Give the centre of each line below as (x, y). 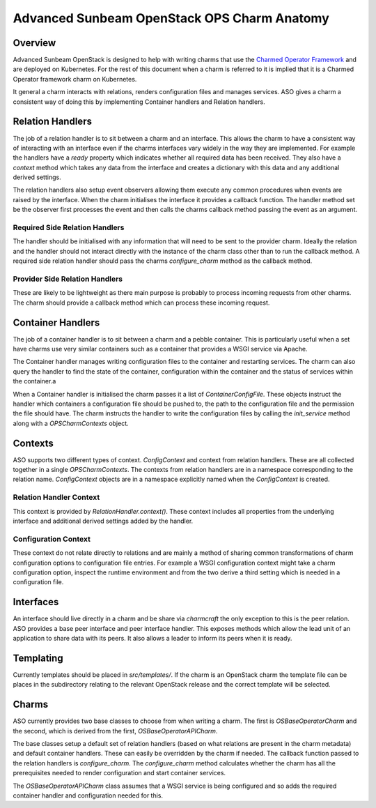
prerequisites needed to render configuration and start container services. (119, 773)
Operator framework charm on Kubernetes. (75, 79)
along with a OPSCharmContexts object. (71, 423)
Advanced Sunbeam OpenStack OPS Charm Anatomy (171, 18)
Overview (34, 43)
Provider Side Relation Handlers (68, 279)
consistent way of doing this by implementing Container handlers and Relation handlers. (139, 102)
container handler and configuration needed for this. (88, 795)
